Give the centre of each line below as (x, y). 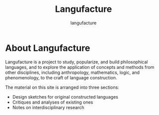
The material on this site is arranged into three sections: (62, 87)
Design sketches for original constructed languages (65, 97)
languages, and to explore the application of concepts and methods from (80, 67)
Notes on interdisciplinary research (48, 107)
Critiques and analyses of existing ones (53, 102)
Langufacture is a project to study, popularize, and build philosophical (77, 62)
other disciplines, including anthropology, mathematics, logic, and (73, 72)
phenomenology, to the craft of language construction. (61, 77)
